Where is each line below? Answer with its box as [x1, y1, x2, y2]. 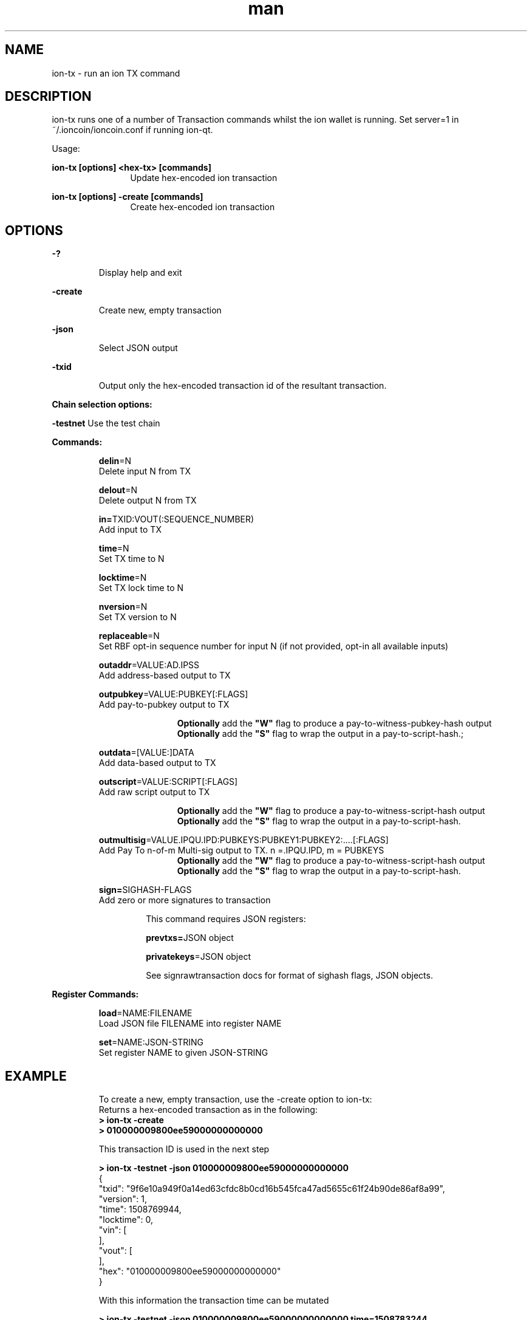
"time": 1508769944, [98, 1204, 182, 1215]
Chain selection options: [52, 399, 152, 410]
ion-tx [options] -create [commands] [52, 191, 203, 202]
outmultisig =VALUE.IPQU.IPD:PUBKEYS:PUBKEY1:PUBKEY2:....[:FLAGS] [98, 835, 389, 846]
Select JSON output [98, 343, 178, 354]
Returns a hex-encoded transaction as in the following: [98, 1104, 318, 1115]
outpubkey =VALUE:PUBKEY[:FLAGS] [98, 689, 248, 700]
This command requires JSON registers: [146, 914, 306, 925]
